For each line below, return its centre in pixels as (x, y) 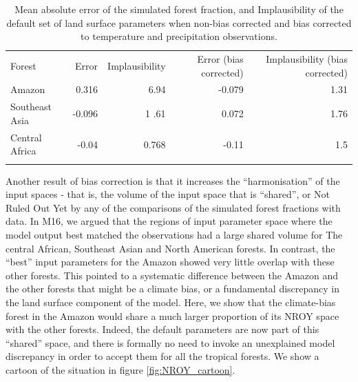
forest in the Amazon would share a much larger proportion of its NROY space (172, 315)
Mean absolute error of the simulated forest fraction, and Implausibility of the (179, 9)
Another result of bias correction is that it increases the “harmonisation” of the (173, 180)
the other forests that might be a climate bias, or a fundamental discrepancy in (173, 289)
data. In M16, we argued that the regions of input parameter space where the (169, 221)
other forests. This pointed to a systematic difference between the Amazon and (172, 275)
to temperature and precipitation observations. (179, 36)
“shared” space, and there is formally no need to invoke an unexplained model (170, 342)
